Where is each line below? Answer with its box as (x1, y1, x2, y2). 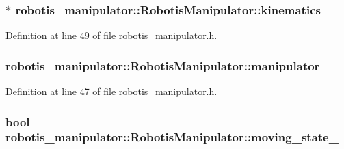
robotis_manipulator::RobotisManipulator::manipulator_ (5, 57, 330, 74)
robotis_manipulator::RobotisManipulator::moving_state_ (5, 128, 339, 146)
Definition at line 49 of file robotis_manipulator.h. (5, 28, 217, 42)
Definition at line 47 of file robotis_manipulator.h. (5, 84, 217, 98)
